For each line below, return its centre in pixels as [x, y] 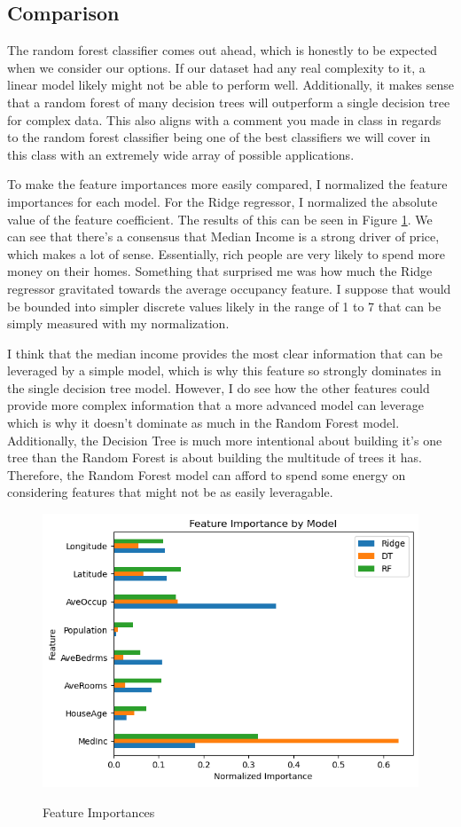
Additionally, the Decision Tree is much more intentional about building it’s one [225, 440]
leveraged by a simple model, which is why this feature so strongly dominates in [224, 370]
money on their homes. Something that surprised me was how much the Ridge [220, 271]
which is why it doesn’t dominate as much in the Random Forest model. [203, 423]
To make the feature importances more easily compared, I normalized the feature [227, 184]
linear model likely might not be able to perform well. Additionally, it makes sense [230, 85]
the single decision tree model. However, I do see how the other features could [219, 387]
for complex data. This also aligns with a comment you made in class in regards [224, 119]
